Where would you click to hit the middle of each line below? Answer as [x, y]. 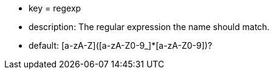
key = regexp [55, 8]
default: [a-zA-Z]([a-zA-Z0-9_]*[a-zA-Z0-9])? [121, 45]
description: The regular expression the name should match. [149, 27]
